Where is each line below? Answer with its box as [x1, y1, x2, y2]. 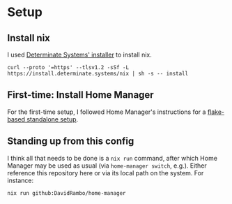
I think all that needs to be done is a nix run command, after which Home [7, 154, 218, 162]
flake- [207, 108, 225, 116]
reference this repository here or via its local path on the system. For [7, 168, 204, 177]
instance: [7, 176, 34, 184]
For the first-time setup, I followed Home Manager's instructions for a [7, 108, 206, 116]
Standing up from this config [7, 136, 134, 147]
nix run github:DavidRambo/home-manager [7, 189, 127, 196]
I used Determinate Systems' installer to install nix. [7, 50, 152, 59]
